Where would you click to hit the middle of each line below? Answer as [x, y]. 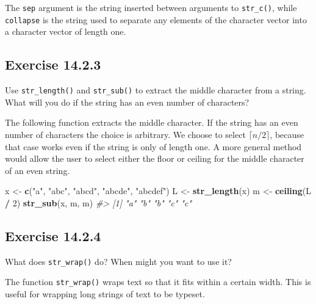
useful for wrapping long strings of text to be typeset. [105, 294]
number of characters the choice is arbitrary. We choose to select [125, 134]
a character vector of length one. [66, 31]
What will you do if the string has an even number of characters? [127, 102]
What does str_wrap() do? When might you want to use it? [118, 261]
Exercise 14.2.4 [53, 235]
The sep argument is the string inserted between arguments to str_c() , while [151, 7]
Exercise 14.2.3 [53, 64]
